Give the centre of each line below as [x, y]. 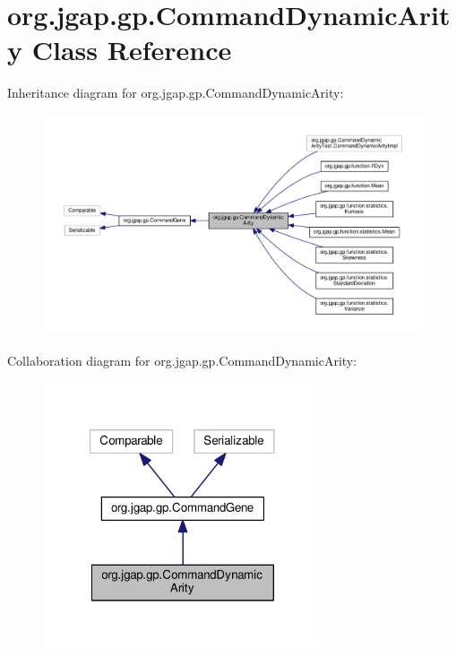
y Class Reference [120, 50]
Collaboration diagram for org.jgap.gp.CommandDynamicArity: [182, 360]
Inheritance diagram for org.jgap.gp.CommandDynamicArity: [176, 93]
